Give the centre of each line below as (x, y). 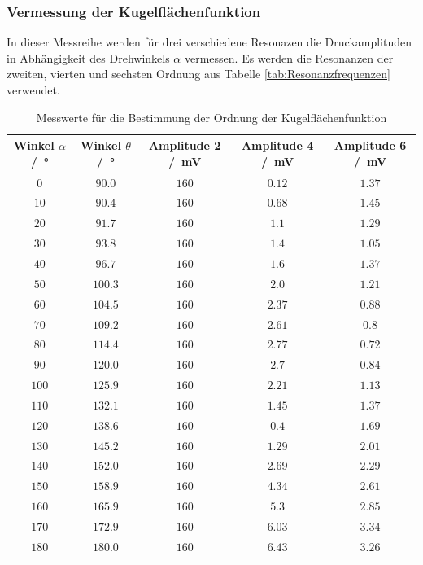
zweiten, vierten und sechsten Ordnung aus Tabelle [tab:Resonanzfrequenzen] (198, 74)
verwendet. (33, 90)
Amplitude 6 (370, 145)
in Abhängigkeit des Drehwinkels (88, 57)
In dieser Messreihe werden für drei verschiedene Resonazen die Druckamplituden (209, 42)
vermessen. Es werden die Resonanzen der (289, 57)
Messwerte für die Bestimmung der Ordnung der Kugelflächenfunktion (211, 117)
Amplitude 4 (277, 145)
